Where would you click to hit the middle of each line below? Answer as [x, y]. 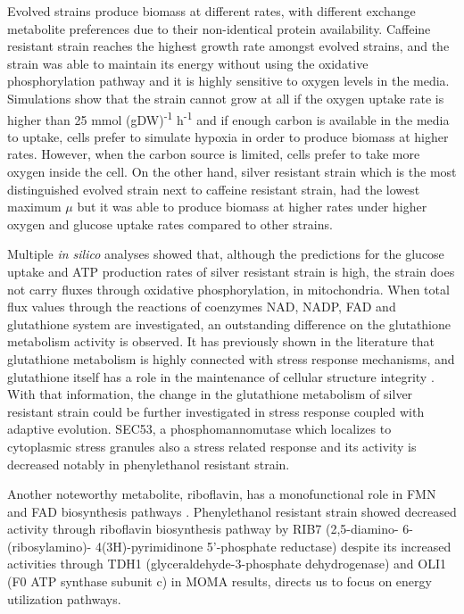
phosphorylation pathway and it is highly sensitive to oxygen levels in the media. [228, 81]
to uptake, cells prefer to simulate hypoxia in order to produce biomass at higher [228, 136]
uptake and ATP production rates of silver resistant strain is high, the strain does [231, 271]
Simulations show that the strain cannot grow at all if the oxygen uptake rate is [226, 98]
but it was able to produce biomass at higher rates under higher [252, 207]
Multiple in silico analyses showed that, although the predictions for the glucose [226, 254]
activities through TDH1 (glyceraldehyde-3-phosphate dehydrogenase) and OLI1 [227, 564]
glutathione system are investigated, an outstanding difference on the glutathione [229, 324]
